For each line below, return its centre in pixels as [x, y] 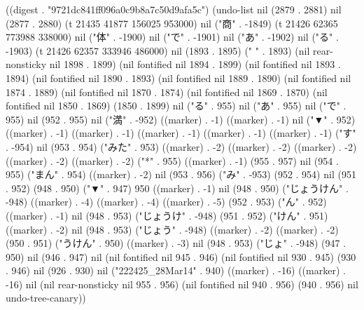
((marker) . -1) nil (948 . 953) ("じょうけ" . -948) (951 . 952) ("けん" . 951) [167, 215]
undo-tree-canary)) [46, 298]
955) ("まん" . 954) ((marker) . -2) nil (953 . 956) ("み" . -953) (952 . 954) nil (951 [181, 174]
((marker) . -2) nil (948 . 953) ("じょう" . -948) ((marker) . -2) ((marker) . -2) [172, 229]
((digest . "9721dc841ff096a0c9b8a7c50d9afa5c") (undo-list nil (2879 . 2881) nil [174, 9]
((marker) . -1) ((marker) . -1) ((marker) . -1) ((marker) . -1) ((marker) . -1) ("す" [181, 133]
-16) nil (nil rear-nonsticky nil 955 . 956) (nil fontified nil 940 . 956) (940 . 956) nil [182, 284]
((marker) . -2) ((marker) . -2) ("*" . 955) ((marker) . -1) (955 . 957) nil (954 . [172, 160]
